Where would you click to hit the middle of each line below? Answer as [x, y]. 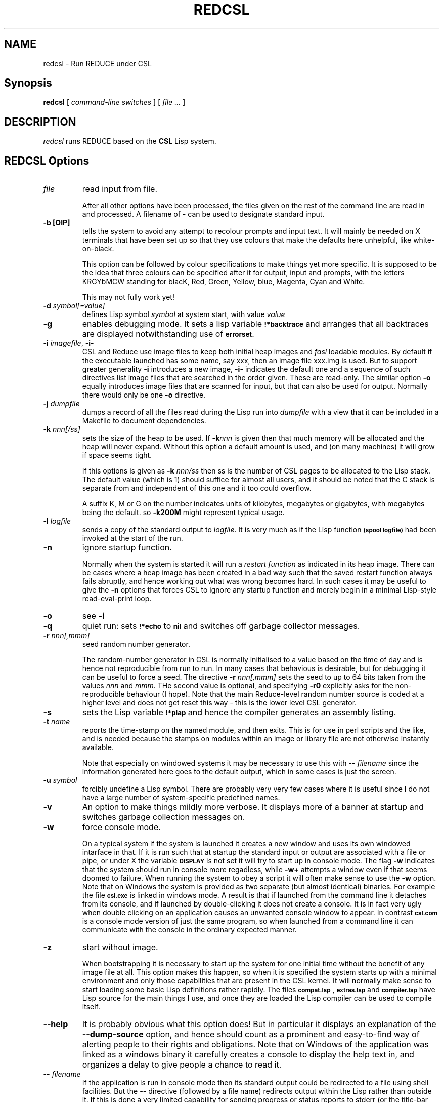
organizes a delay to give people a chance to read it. [182, 1065]
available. [98, 747]
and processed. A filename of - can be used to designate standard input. [203, 214]
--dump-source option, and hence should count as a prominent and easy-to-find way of [251, 1034]
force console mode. [121, 827]
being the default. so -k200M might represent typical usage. [183, 513]
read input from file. [120, 189]
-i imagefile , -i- [69, 343]
